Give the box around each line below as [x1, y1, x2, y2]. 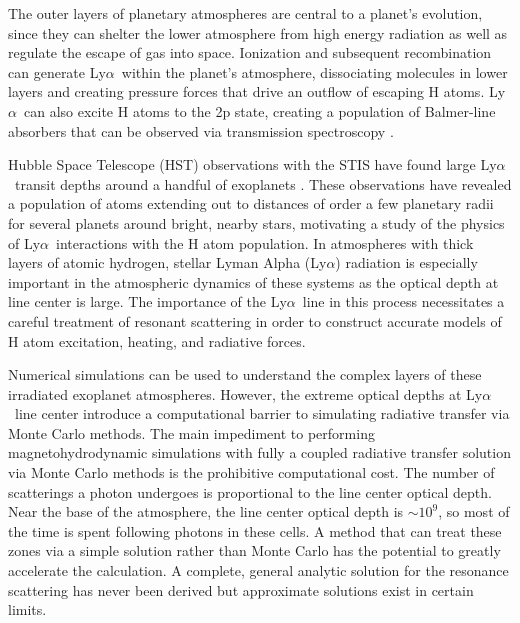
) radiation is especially [335, 252, 478, 273]
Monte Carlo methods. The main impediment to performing [8, 422, 375, 443]
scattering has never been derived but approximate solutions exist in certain [8, 579, 474, 600]
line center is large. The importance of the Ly [8, 291, 287, 312]
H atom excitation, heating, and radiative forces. [8, 330, 306, 351]
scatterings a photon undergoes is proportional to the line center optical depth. [8, 481, 492, 502]
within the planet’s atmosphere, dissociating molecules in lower [121, 61, 508, 82]
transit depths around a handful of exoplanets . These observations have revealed [14, 173, 512, 194]
